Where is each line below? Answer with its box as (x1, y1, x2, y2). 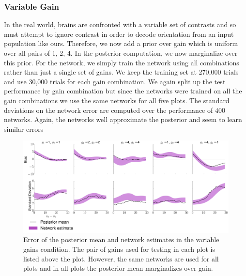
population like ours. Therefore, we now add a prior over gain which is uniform (4, 38, 238, 48)
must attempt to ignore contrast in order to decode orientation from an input (4, 29, 234, 39)
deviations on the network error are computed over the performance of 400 (4, 105, 225, 115)
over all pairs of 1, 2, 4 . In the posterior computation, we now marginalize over (4, 48, 238, 58)
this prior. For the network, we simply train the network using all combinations (4, 57, 239, 67)
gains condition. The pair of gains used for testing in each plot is (23, 244, 215, 254)
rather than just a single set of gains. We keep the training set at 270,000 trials (4, 67, 239, 77)
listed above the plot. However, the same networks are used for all (23, 253, 219, 263)
